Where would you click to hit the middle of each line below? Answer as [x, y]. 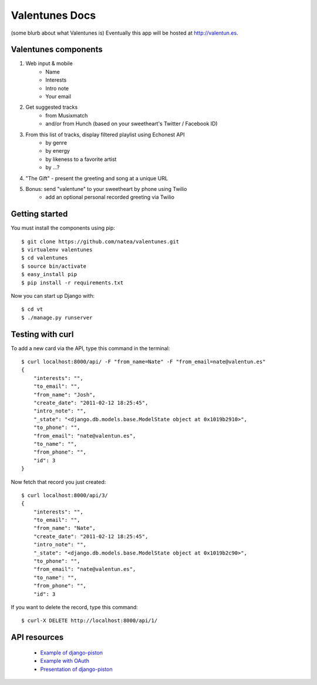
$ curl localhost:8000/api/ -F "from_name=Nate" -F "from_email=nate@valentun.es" [144, 362]
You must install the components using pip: [63, 228]
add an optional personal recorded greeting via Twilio [110, 197]
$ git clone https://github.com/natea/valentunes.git [100, 241]
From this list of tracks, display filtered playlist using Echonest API [105, 135]
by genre [56, 142]
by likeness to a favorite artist [81, 159]
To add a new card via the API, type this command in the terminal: [90, 348]
